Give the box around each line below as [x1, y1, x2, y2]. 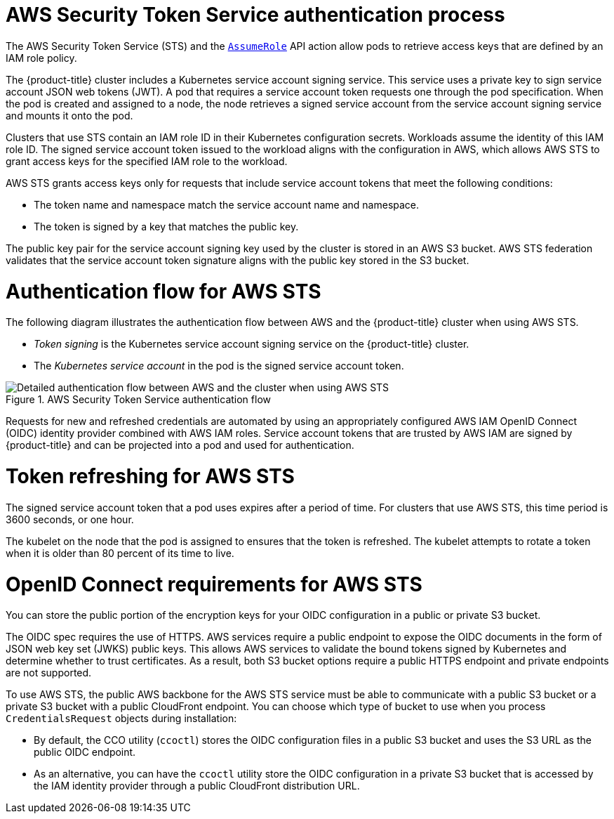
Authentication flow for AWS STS [6, 279, 321, 303]
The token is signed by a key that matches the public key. [34, 220, 299, 232]
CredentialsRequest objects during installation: [6, 712, 237, 725]
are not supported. [6, 667, 92, 679]
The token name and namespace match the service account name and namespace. [34, 198, 420, 211]
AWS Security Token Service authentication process [6, 3, 505, 27]
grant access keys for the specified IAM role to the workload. [6, 155, 288, 167]
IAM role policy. [6, 51, 77, 64]
